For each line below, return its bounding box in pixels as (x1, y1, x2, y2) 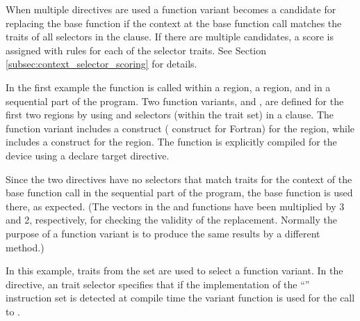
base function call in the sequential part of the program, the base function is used (6, 185, 353, 200)
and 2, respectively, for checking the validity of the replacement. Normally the (6, 212, 338, 227)
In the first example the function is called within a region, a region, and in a (6, 79, 331, 94)
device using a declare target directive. (6, 148, 170, 162)
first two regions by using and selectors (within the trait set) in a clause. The (6, 107, 334, 122)
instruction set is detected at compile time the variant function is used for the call (6, 290, 355, 305)
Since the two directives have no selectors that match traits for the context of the (6, 171, 352, 186)
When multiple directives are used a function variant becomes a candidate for (6, 2, 336, 16)
